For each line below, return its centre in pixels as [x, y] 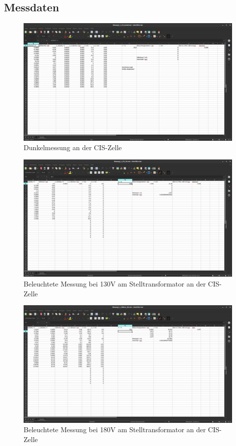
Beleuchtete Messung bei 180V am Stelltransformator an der [115, 430]
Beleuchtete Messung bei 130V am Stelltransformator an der [115, 283]
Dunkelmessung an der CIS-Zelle [73, 147]
